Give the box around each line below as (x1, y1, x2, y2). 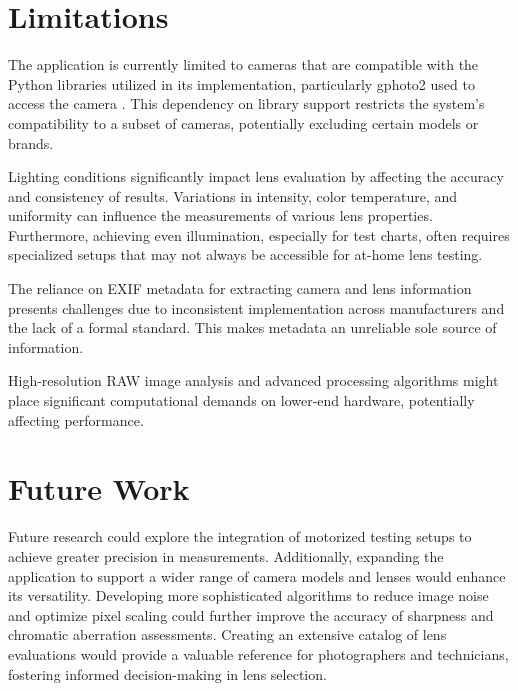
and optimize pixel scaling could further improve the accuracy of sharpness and (8, 604, 494, 625)
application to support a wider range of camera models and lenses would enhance (8, 565, 506, 586)
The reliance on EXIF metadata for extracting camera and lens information (8, 278, 472, 299)
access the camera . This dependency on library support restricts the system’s (8, 93, 485, 114)
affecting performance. (8, 409, 144, 430)
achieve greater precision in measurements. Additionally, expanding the (8, 545, 444, 566)
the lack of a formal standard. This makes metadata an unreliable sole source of (8, 317, 497, 338)
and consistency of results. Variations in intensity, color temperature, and (8, 185, 458, 206)
